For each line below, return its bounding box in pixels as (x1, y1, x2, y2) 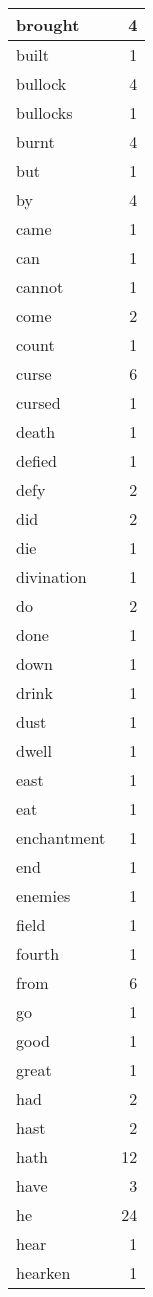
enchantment (16, 826, 106, 849)
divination (16, 565, 87, 588)
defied (16, 449, 57, 472)
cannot (16, 275, 64, 298)
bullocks (16, 101, 73, 124)
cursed (16, 391, 61, 414)
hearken (16, 1261, 71, 1284)
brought (16, 13, 80, 36)
